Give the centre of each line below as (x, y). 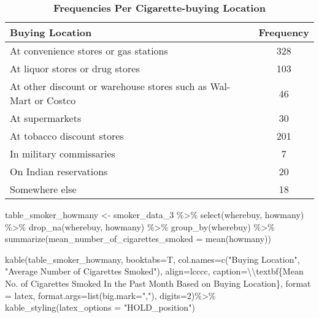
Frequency (284, 32)
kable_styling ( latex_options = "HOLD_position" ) (100, 307)
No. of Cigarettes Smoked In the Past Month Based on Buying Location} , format (158, 283)
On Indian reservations (59, 171)
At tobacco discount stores (67, 136)
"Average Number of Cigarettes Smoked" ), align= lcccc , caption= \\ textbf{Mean (154, 271)
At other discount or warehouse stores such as (109, 86)
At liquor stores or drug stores (75, 68)
